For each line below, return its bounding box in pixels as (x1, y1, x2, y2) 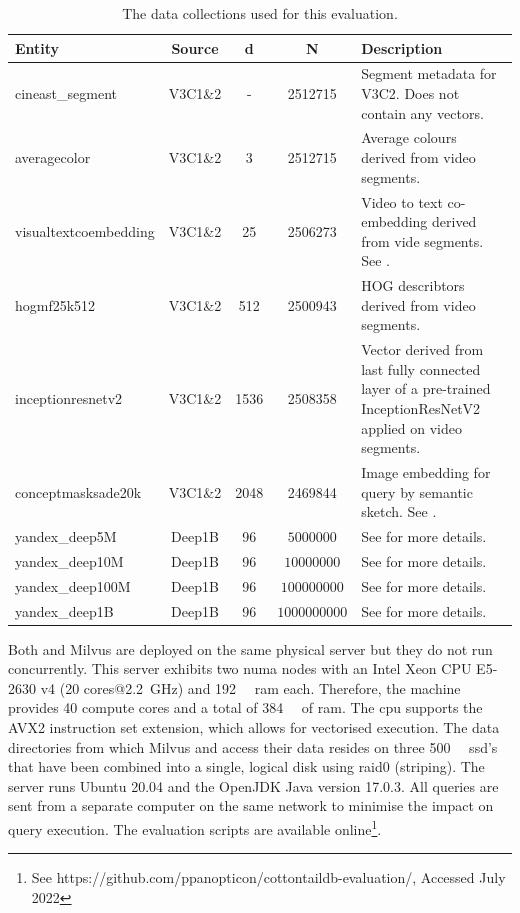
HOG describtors (361, 275, 465, 296)
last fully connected (361, 358, 481, 379)
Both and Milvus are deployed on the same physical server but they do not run (8, 638, 493, 659)
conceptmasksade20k (15, 481, 142, 502)
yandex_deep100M (15, 575, 131, 596)
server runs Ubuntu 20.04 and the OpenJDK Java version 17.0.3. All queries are (8, 775, 499, 796)
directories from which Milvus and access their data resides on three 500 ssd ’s (8, 736, 498, 757)
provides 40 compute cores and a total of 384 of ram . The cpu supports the (8, 697, 483, 718)
